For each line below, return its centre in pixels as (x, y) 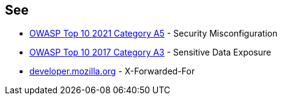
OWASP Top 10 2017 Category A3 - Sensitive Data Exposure (150, 52)
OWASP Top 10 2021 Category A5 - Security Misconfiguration (154, 34)
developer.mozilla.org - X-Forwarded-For (112, 71)
